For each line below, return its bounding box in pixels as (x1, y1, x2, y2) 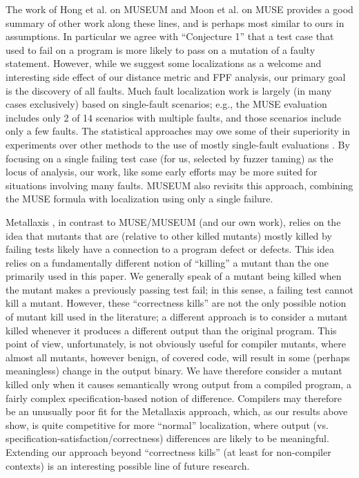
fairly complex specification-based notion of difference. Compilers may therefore (6, 390, 342, 405)
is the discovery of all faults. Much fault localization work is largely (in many (6, 83, 332, 97)
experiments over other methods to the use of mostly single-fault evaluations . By (6, 137, 350, 151)
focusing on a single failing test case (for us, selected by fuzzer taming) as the (6, 151, 333, 165)
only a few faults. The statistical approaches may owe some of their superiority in (6, 124, 351, 138)
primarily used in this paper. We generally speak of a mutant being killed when (6, 269, 342, 283)
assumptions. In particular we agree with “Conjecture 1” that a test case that (6, 29, 334, 44)
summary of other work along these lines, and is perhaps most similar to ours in (6, 15, 345, 30)
